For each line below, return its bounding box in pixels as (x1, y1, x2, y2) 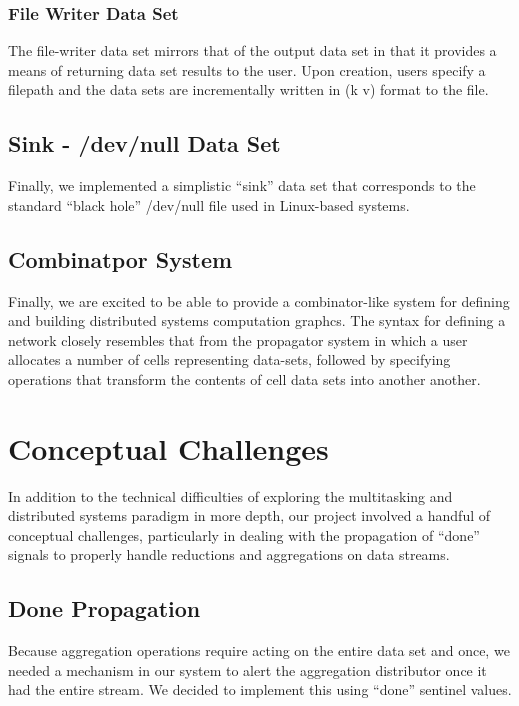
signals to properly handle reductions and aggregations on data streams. (8, 544, 450, 565)
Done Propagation (8, 593, 201, 624)
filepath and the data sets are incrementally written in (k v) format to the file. (8, 79, 489, 100)
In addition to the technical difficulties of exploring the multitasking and (8, 485, 453, 506)
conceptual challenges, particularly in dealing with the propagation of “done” (8, 524, 480, 545)
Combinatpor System (8, 243, 233, 274)
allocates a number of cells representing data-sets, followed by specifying (8, 349, 451, 370)
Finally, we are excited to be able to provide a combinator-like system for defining (8, 290, 510, 311)
